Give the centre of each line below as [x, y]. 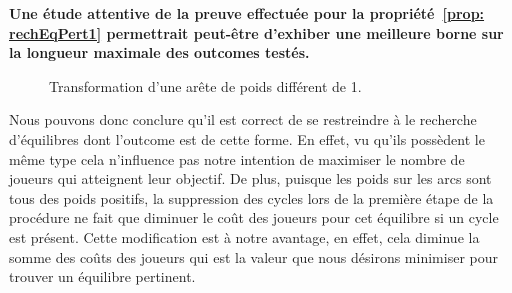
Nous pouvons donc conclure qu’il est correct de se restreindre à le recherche [243, 119]
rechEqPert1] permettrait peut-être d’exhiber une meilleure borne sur [256, 32]
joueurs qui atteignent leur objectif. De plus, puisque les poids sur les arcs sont [250, 178]
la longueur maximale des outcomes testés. [159, 52]
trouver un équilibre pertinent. [102, 276]
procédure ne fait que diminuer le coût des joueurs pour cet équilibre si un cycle [254, 217]
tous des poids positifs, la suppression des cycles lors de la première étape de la [251, 197]
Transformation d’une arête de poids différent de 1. [205, 85]
